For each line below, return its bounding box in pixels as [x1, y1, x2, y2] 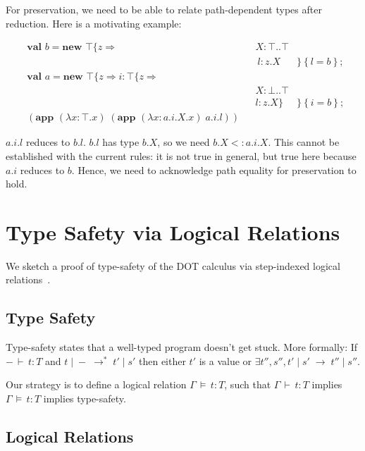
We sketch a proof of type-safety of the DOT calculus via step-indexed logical [6, 258, 340, 273]
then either [138, 353, 186, 368]
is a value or [199, 353, 252, 368]
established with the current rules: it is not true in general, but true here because [6, 148, 357, 163]
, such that [224, 377, 271, 392]
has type [102, 135, 140, 149]
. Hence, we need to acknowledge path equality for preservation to [71, 162, 357, 177]
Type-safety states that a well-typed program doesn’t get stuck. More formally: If [6, 340, 358, 354]
